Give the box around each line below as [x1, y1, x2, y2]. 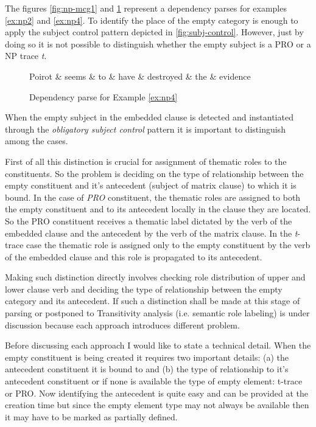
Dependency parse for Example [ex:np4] [29, 90, 178, 103]
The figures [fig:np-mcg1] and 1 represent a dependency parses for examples [5, 2, 287, 14]
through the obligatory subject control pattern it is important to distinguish [5, 122, 286, 135]
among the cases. [5, 134, 68, 147]
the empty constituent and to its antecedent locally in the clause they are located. [5, 203, 311, 215]
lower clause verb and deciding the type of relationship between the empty [5, 282, 283, 295]
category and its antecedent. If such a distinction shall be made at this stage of [5, 294, 300, 307]
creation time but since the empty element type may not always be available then [5, 398, 309, 411]
